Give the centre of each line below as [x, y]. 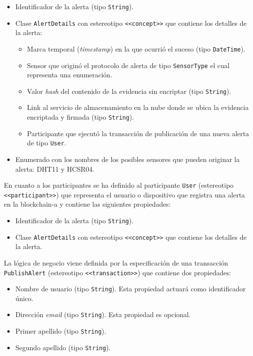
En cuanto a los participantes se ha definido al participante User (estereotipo [119, 185]
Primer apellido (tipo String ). [61, 331]
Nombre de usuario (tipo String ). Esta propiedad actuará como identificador [130, 289]
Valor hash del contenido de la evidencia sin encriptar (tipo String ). [129, 91]
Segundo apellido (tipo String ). [63, 347]
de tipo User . [46, 143]
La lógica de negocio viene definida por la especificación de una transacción [116, 262]
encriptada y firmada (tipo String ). [81, 117]
